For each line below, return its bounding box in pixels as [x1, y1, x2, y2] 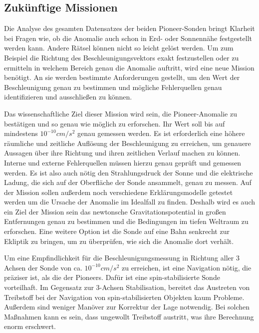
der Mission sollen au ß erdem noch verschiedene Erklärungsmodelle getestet [4, 186, 233, 197]
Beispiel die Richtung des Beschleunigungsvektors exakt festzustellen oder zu [4, 52, 239, 62]
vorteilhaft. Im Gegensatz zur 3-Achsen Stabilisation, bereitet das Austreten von [4, 282, 250, 292]
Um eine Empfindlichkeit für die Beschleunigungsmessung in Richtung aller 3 [4, 252, 240, 263]
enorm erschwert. [4, 321, 56, 331]
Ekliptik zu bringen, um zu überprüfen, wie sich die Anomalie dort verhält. [4, 235, 234, 246]
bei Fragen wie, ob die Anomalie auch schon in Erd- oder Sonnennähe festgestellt [4, 32, 252, 43]
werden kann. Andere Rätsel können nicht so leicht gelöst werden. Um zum [4, 42, 234, 53]
